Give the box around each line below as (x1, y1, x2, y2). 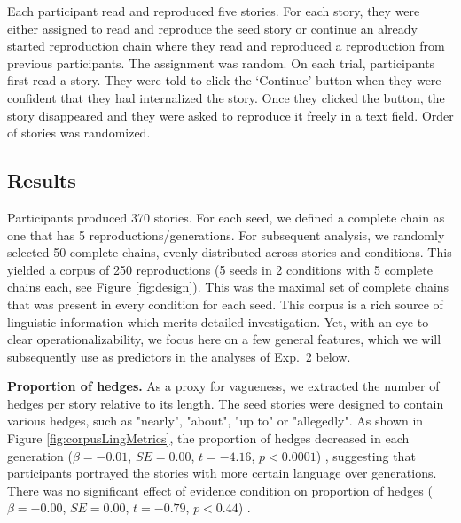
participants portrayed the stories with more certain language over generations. (7, 464, 437, 482)
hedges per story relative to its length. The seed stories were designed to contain (7, 394, 444, 412)
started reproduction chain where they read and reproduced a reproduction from (7, 36, 445, 55)
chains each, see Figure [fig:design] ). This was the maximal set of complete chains (7, 277, 449, 296)
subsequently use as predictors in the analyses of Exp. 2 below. (7, 347, 351, 365)
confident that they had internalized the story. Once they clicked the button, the (7, 88, 445, 106)
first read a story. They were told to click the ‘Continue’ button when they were (7, 71, 441, 90)
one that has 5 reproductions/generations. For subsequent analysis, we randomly (7, 225, 445, 244)
